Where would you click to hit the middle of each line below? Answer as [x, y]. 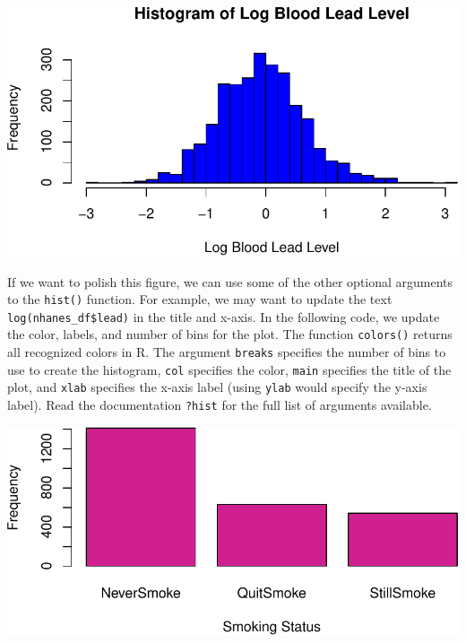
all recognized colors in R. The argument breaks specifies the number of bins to [227, 352]
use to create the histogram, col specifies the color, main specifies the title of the [229, 369]
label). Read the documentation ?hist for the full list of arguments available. [220, 405]
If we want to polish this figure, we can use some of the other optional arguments [230, 281]
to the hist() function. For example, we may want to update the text [200, 299]
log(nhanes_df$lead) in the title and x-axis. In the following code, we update [224, 316]
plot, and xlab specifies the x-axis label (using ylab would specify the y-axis [217, 387]
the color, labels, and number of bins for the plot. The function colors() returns [230, 334]
